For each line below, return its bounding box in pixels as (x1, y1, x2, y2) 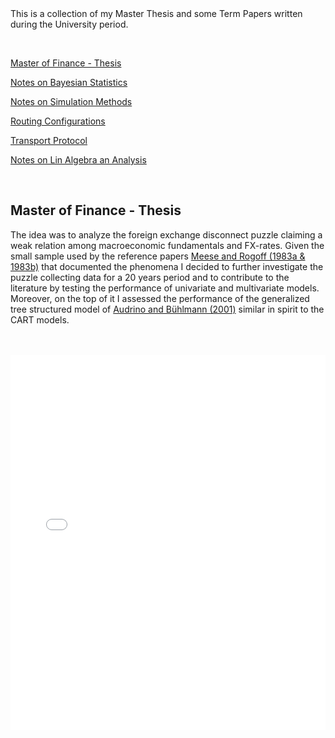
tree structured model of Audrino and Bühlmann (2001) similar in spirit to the (10, 303, 325, 315)
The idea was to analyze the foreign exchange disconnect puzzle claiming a (10, 228, 323, 241)
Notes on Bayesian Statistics (10, 77, 128, 88)
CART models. (10, 313, 70, 326)
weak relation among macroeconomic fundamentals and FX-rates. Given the (10, 239, 325, 251)
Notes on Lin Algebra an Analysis (10, 154, 147, 166)
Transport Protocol (10, 135, 88, 146)
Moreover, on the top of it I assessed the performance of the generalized (10, 292, 310, 304)
